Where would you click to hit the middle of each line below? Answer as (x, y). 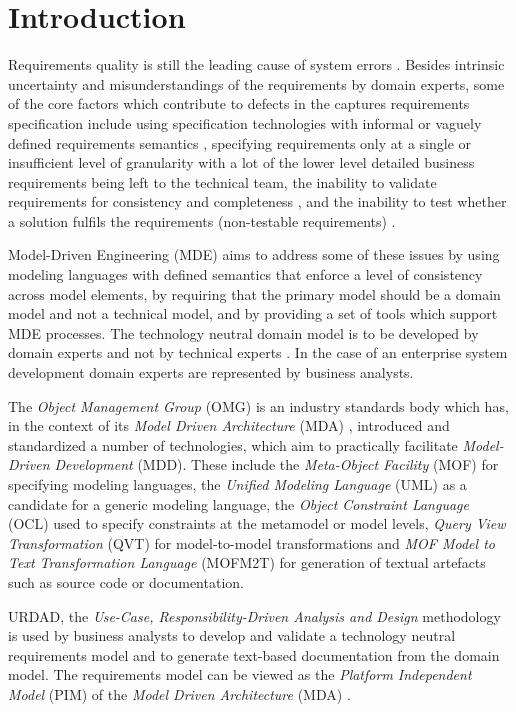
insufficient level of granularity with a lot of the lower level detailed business (241, 162)
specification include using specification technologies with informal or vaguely (245, 122)
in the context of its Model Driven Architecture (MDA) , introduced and (229, 425)
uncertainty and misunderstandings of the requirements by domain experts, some (256, 83)
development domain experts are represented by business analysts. (211, 372)
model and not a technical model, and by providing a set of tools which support (253, 313)
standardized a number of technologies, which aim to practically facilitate (233, 444)
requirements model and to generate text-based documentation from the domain (254, 654)
